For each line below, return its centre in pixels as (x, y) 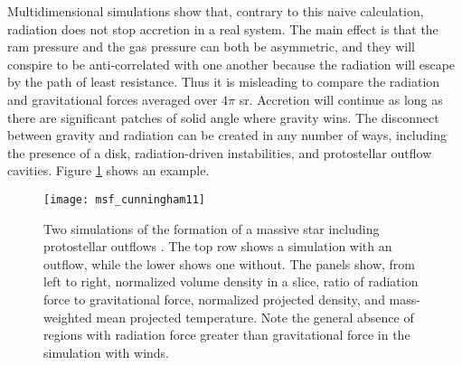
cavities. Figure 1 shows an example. (108, 170)
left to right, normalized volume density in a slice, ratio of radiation (231, 281)
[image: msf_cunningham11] (124, 199)
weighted (68, 317)
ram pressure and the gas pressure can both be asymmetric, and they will (212, 47)
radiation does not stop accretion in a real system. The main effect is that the (223, 28)
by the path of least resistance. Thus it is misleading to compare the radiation (224, 82)
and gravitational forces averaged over (113, 99)
